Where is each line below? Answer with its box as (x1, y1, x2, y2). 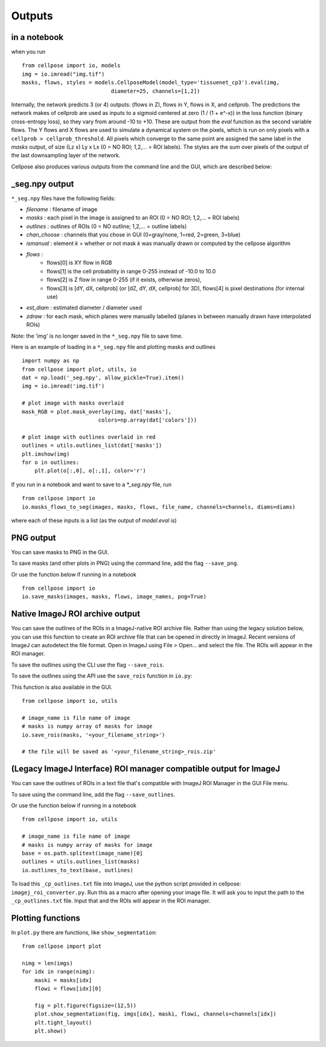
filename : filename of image (26, 206, 98, 213)
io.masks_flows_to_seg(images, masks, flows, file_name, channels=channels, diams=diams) (22, 503, 296, 510)
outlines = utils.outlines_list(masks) (22, 858, 140, 865)
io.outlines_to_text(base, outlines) (22, 867, 134, 873)
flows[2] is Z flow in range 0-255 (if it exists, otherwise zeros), (46, 276, 202, 284)
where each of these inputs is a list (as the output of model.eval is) (11, 517, 177, 524)
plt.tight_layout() (34, 1019, 92, 1026)
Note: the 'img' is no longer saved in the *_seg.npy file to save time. (11, 332, 184, 339)
